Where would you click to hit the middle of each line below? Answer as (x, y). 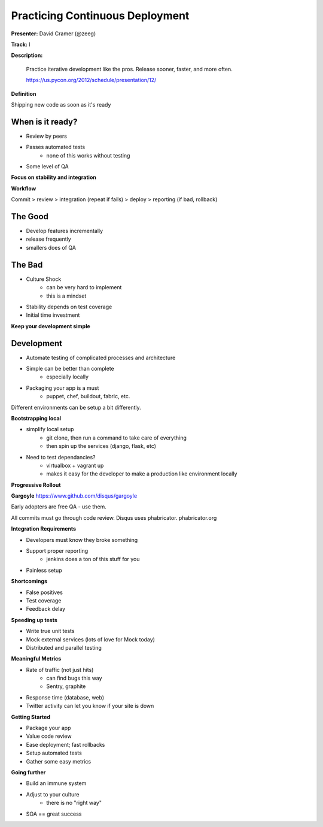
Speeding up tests (34, 620)
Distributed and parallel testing (64, 647)
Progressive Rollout (36, 484)
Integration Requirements (44, 529)
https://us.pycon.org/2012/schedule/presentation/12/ (91, 80)
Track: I (21, 44)
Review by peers (46, 136)
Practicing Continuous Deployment (100, 16)
